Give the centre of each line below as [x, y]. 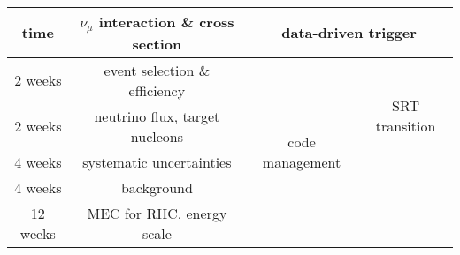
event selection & [157, 70]
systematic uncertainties [157, 161]
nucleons [157, 136]
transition [406, 126]
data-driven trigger [349, 33]
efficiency [157, 90]
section [157, 43]
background [157, 187]
